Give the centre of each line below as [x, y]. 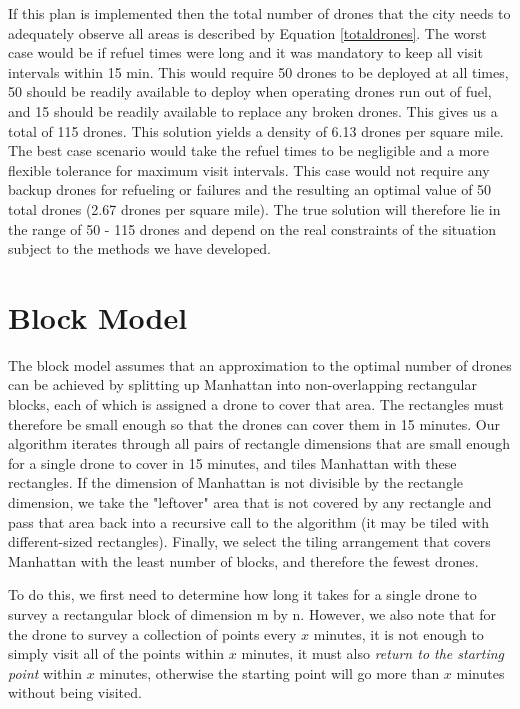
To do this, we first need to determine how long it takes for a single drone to [242, 594]
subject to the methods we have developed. [140, 248]
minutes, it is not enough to [398, 633]
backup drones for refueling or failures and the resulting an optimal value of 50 [250, 189]
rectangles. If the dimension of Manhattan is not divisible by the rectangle [236, 482]
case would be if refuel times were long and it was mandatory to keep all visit [245, 52]
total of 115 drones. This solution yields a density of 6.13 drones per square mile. [256, 130]
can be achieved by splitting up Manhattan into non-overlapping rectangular [242, 384]
